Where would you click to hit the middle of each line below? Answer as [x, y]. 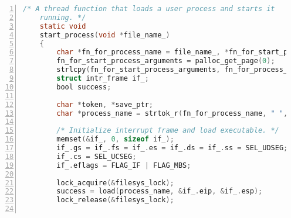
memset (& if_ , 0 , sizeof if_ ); [115, 139]
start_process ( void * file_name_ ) [105, 35]
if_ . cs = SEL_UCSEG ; [97, 156]
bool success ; [84, 87]
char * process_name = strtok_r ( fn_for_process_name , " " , [172, 113]
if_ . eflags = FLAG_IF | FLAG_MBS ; [124, 165]
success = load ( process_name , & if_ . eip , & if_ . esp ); [160, 191]
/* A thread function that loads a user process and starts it [149, 9]
